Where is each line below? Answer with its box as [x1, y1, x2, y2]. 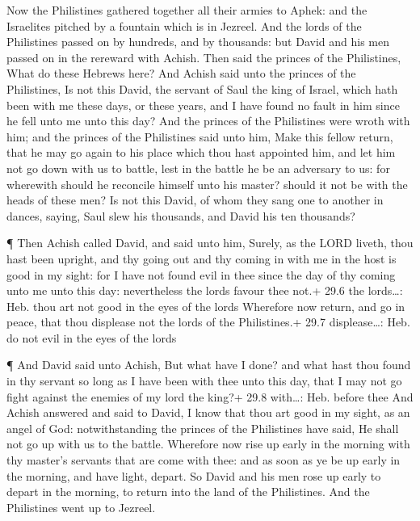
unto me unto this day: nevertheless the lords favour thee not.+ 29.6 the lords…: [6, 282, 403, 299]
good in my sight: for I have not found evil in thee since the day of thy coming [6, 266, 396, 283]
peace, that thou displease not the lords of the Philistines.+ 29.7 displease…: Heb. [6, 313, 410, 330]
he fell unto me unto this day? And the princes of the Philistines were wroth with [6, 112, 410, 129]
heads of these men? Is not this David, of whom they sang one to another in [6, 191, 384, 208]
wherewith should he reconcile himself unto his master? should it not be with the [6, 175, 408, 192]
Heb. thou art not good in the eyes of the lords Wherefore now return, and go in [6, 297, 405, 314]
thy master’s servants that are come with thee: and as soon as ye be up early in [6, 452, 401, 468]
